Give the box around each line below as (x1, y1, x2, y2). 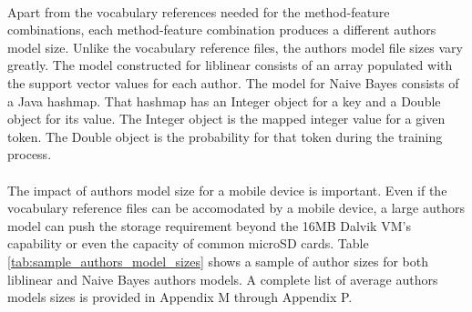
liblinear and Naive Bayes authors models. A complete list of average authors (7, 269, 438, 288)
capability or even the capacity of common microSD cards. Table (7, 234, 369, 253)
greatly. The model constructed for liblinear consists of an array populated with (7, 55, 453, 75)
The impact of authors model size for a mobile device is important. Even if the (7, 180, 447, 199)
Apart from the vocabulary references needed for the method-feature (7, 2, 390, 21)
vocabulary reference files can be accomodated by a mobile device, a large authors (7, 198, 465, 217)
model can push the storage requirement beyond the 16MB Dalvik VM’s (7, 216, 411, 235)
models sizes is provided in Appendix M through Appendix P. (7, 287, 353, 307)
